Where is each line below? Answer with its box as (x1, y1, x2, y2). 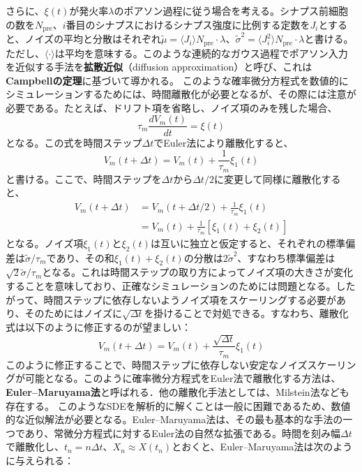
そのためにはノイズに (24, 306, 123, 320)
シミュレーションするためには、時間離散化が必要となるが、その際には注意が (6, 87, 356, 101)
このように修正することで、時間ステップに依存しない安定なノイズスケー (6, 357, 337, 371)
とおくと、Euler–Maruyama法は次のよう (172, 439, 353, 454)
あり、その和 (56, 250, 114, 265)
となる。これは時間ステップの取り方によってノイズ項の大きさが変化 (42, 265, 354, 279)
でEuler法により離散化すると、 (153, 135, 294, 149)
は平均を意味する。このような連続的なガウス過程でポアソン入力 (54, 45, 348, 60)
